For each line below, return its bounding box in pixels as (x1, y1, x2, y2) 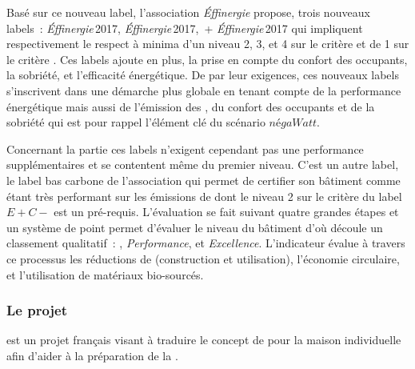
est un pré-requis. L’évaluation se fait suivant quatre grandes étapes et (54, 203, 399, 220)
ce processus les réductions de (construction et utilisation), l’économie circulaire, (6, 250, 400, 267)
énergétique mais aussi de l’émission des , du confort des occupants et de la (6, 98, 375, 114)
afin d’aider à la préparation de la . (6, 347, 178, 363)
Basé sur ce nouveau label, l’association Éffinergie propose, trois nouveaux (6, 4, 370, 20)
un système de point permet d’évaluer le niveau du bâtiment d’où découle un (6, 219, 383, 235)
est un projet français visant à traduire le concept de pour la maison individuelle (6, 331, 401, 348)
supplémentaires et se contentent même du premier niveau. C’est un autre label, (6, 156, 399, 173)
